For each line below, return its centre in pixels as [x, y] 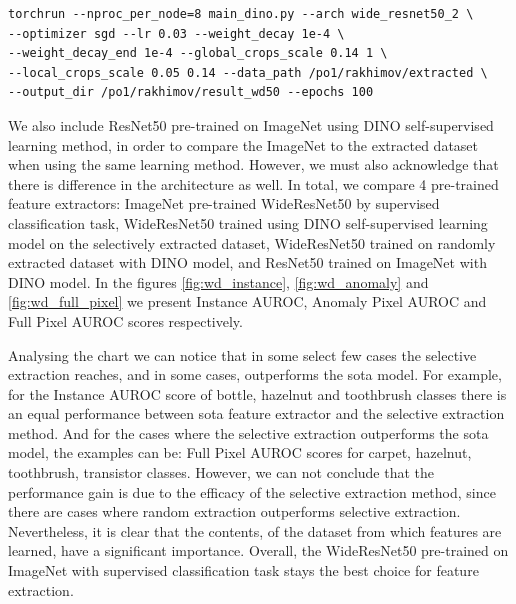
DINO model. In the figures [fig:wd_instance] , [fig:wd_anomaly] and [218, 281]
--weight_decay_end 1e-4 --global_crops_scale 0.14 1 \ [198, 53]
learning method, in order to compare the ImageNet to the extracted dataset [243, 144]
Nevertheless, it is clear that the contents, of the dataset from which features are [255, 530]
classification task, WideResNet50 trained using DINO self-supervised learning [248, 222]
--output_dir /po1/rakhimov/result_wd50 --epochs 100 [191, 92]
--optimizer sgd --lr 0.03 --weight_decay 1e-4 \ [176, 33]
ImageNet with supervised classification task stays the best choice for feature [243, 570]
